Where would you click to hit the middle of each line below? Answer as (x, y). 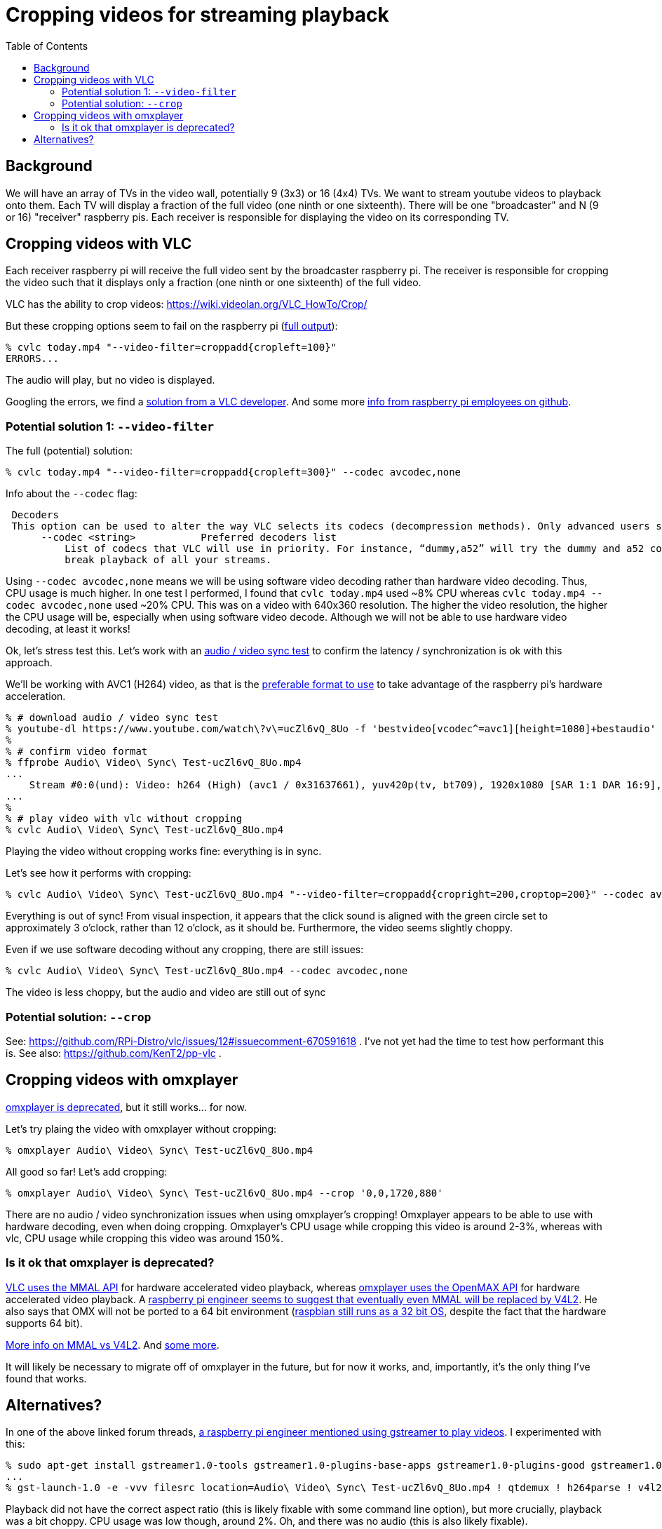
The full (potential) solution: (69, 451)
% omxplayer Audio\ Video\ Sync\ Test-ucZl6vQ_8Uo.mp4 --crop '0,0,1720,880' (224, 1193)
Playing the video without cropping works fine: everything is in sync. (164, 851)
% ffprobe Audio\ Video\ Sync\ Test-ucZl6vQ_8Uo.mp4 (154, 763)
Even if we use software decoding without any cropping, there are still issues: (185, 950)
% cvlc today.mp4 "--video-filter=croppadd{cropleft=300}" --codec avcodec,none (234, 472)
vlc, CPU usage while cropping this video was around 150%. (144, 1238)
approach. (29, 663)
